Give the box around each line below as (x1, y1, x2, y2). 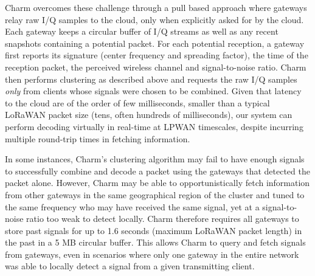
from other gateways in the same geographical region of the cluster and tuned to (5, 188, 305, 201)
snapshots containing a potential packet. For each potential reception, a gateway (5, 36, 305, 49)
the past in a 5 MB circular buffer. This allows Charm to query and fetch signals (5, 236, 306, 249)
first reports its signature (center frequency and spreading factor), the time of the (5, 49, 308, 61)
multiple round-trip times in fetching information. (5, 132, 190, 145)
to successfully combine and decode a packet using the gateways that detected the (5, 164, 310, 177)
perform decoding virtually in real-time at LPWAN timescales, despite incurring (5, 120, 303, 133)
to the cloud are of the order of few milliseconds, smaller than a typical (5, 96, 270, 109)
